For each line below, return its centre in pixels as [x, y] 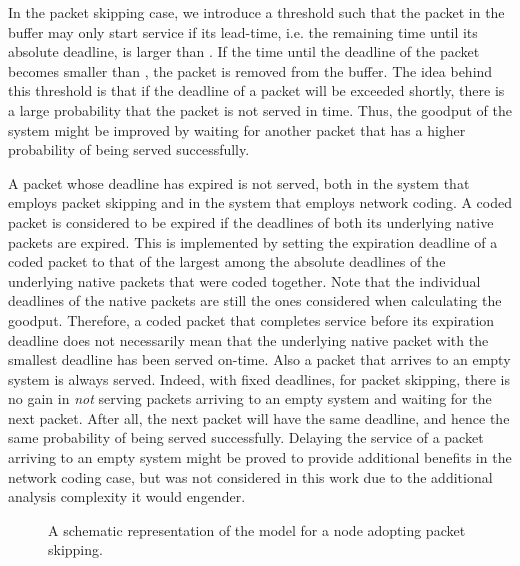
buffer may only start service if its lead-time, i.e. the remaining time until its [243, 31]
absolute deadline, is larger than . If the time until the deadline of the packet [244, 51]
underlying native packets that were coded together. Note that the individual [244, 280]
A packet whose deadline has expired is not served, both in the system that [239, 182]
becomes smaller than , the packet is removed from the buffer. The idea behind [250, 70]
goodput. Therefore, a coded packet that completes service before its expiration [251, 319]
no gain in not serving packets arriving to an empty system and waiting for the [250, 398]
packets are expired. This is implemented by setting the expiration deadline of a [253, 241]
